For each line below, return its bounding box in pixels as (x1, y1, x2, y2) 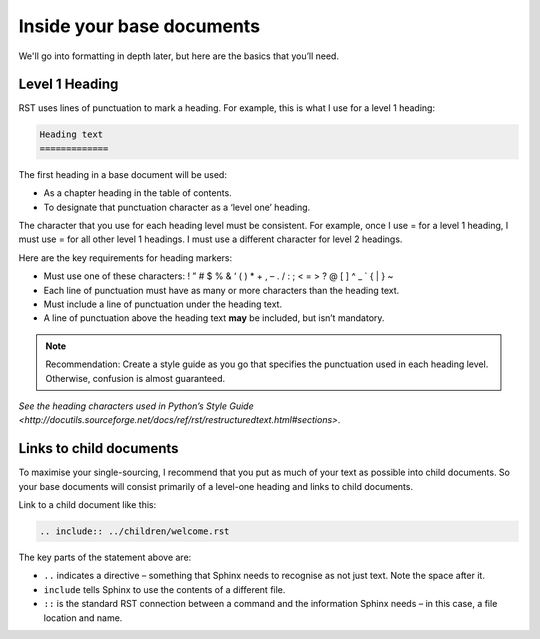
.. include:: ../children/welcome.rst (39, 525, 230, 537)
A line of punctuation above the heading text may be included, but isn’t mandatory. (43, 312, 385, 324)
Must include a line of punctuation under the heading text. (43, 298, 283, 310)
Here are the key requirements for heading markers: (18, 251, 233, 264)
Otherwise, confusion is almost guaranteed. (45, 372, 226, 384)
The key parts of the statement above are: (18, 551, 192, 563)
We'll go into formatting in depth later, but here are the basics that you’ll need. (18, 50, 340, 62)
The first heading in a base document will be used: (18, 168, 227, 180)
